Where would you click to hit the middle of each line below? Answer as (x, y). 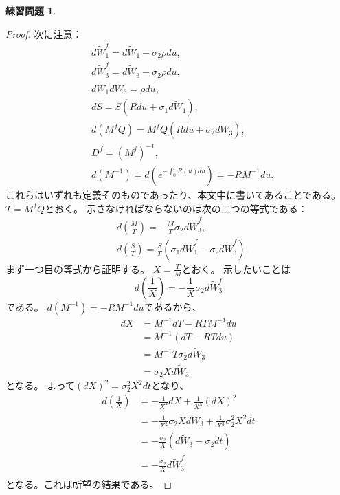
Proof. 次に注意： (44, 33)
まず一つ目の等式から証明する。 (78, 268)
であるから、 (173, 306)
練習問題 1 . (31, 10)
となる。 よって (41, 385)
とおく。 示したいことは (236, 268)
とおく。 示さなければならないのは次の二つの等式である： (176, 208)
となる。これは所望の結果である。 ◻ (89, 484)
